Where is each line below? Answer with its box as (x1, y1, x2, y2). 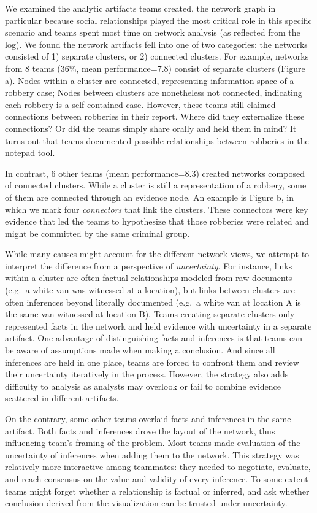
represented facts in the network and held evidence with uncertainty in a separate (5, 319, 312, 332)
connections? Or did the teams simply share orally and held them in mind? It (5, 121, 297, 134)
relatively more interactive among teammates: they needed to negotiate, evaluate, (5, 460, 311, 473)
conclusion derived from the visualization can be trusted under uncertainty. (5, 496, 288, 509)
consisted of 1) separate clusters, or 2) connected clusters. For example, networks (5, 50, 309, 63)
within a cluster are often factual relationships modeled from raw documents (5, 271, 292, 284)
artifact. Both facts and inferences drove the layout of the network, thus (5, 424, 275, 437)
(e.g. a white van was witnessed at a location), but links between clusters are (5, 283, 295, 296)
